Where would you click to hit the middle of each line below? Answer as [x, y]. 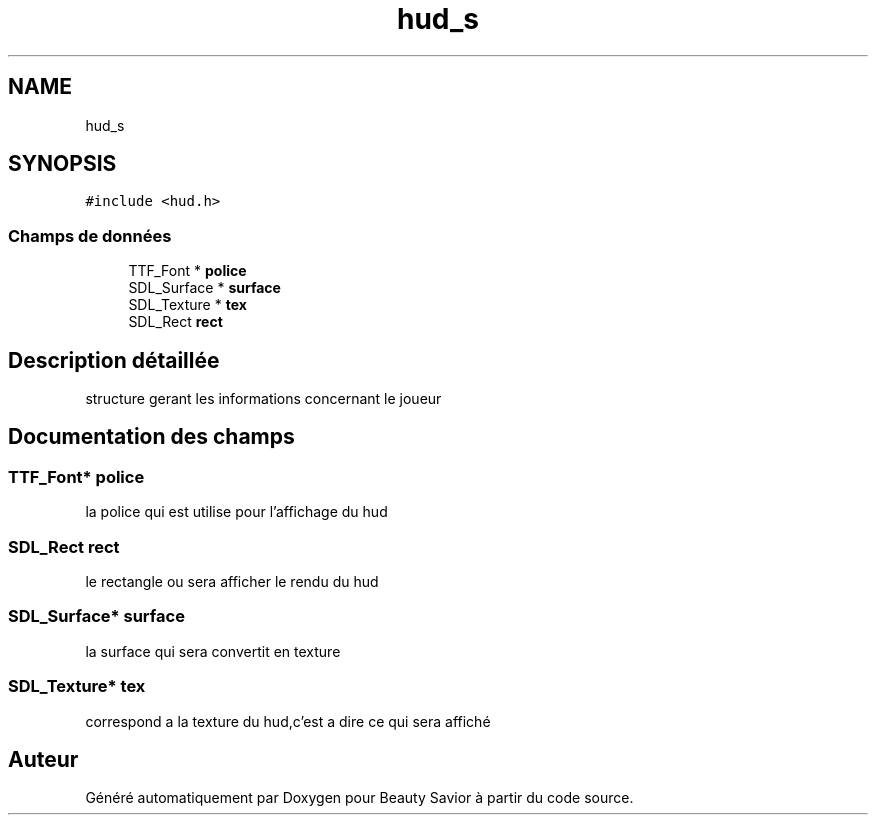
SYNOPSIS [62, 164]
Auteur [43, 759]
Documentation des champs [151, 437]
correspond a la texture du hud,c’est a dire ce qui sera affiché [288, 721]
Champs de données [90, 235]
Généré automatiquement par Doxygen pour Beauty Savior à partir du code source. [359, 798]
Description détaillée [114, 360]
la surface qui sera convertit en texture [213, 651]
